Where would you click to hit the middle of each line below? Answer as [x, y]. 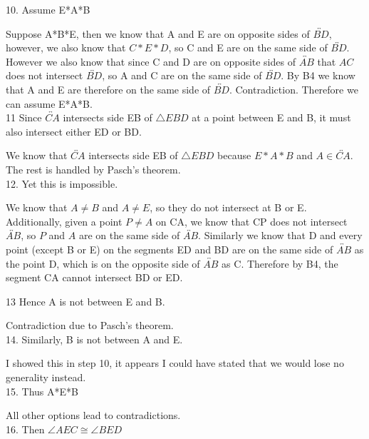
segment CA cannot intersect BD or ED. [94, 277]
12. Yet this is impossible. [62, 183]
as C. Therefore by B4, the [280, 263]
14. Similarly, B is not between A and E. [94, 339]
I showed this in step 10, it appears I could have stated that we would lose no [175, 363]
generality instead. [46, 377]
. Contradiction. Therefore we [293, 89]
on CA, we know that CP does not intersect [251, 221]
